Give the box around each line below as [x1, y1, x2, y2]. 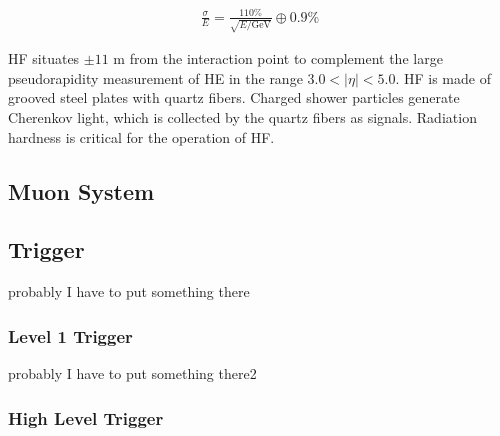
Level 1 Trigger [8, 323, 133, 348]
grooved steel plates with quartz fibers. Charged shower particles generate [8, 87, 460, 108]
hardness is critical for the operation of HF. [8, 126, 275, 147]
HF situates [8, 48, 80, 69]
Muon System [8, 175, 155, 206]
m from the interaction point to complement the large [113, 48, 443, 69]
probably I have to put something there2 [8, 363, 257, 384]
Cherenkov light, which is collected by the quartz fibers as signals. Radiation [8, 107, 477, 128]
